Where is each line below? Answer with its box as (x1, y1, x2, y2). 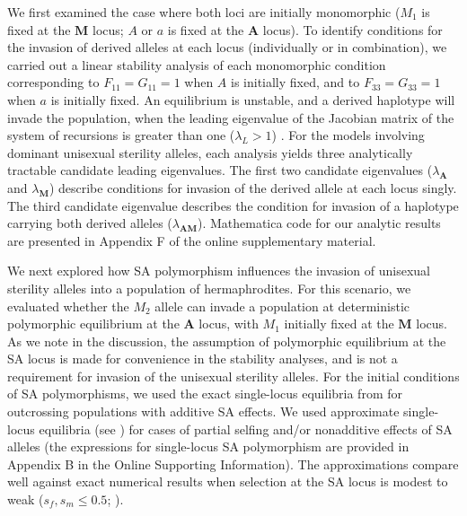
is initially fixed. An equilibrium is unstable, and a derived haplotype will (50, 90, 455, 109)
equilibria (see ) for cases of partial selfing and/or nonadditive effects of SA (39, 419, 453, 438)
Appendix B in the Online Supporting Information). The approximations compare (7, 454, 459, 473)
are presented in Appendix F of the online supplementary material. (7, 231, 376, 249)
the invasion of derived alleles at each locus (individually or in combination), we (7, 38, 447, 57)
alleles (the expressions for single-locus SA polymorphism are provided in (7, 437, 410, 456)
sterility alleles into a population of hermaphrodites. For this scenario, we (7, 278, 411, 297)
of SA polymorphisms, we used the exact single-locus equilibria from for (7, 384, 402, 403)
